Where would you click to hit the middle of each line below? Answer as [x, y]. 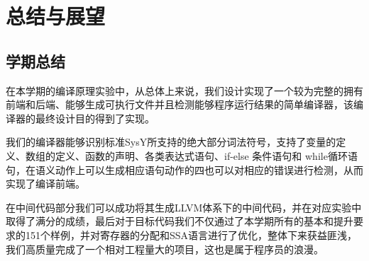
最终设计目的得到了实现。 [95, 118]
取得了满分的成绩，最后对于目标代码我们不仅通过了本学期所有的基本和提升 [180, 221]
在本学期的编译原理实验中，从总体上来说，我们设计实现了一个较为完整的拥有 [184, 90]
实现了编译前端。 [45, 184]
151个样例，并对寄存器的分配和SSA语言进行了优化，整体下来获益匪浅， [191, 234]
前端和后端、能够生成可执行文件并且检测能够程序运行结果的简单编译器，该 [180, 104]
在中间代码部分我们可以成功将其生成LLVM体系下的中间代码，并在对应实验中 [184, 207]
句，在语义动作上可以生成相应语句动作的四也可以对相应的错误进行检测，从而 [184, 169]
